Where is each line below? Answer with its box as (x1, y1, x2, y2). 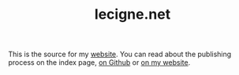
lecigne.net (94, 5, 171, 23)
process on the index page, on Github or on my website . (8, 58, 191, 67)
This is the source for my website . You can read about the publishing (8, 49, 232, 59)
